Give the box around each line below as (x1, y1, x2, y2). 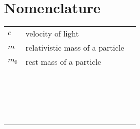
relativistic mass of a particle (25, 42, 124, 54)
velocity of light (25, 28, 79, 39)
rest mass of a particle (25, 56, 101, 68)
